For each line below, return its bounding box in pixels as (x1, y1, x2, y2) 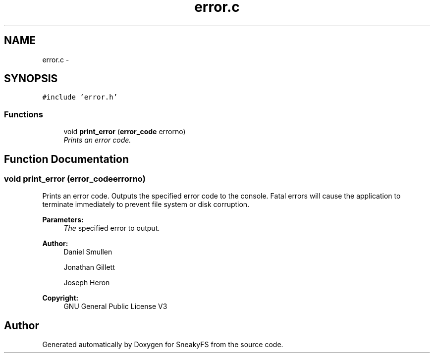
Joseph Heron (63, 278, 110, 287)
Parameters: (42, 215, 84, 224)
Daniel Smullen (63, 248, 112, 256)
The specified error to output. (63, 224, 160, 233)
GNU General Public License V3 (63, 302, 167, 311)
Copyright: (42, 294, 79, 303)
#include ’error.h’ (42, 93, 118, 102)
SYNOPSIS (4, 72, 58, 85)
